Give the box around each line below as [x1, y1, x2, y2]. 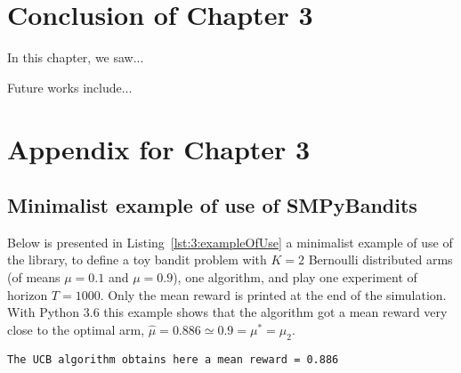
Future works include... [7, 77, 133, 96]
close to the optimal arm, [7, 320, 145, 338]
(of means [7, 268, 61, 287]
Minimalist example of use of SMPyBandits [7, 191, 417, 219]
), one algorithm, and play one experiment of [173, 268, 417, 287]
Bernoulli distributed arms [308, 250, 453, 269]
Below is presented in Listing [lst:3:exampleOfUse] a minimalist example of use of [7, 232, 453, 251]
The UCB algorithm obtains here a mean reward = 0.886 [7, 353, 339, 366]
